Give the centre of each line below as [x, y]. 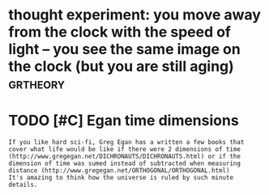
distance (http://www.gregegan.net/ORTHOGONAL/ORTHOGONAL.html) [119, 171]
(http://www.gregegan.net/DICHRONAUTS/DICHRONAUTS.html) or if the [125, 157]
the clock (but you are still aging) [122, 67]
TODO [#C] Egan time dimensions [124, 121]
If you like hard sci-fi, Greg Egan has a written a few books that [126, 142]
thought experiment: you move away [135, 15]
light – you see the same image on [124, 49]
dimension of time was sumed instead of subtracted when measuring [125, 163]
